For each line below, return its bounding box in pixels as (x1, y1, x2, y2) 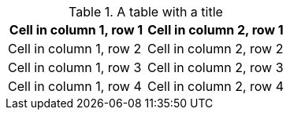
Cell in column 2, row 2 (147, 41, 284, 56)
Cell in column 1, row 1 (9, 22, 143, 38)
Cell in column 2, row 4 (147, 78, 284, 94)
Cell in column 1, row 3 (8, 60, 142, 75)
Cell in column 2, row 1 (147, 22, 284, 38)
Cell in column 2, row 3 (147, 60, 284, 75)
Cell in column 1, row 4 (8, 78, 142, 94)
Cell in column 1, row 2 (8, 41, 142, 56)
